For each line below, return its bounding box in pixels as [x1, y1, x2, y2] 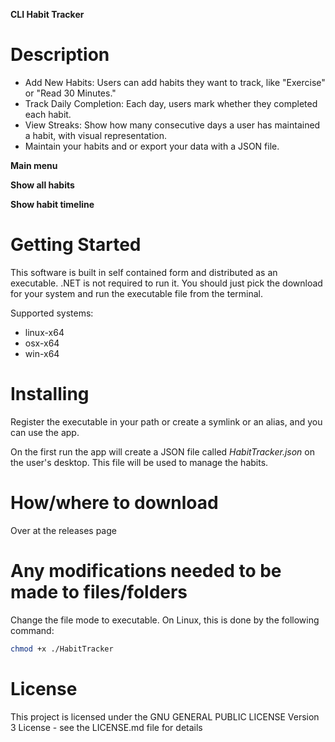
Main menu [10, 159, 58, 171]
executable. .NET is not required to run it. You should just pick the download [10, 277, 323, 289]
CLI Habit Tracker [10, 9, 85, 20]
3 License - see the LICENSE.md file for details [10, 721, 203, 733]
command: [10, 624, 55, 636]
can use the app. [10, 426, 80, 438]
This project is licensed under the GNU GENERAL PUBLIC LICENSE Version [10, 710, 320, 723]
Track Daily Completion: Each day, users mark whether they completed [24, 97, 318, 109]
